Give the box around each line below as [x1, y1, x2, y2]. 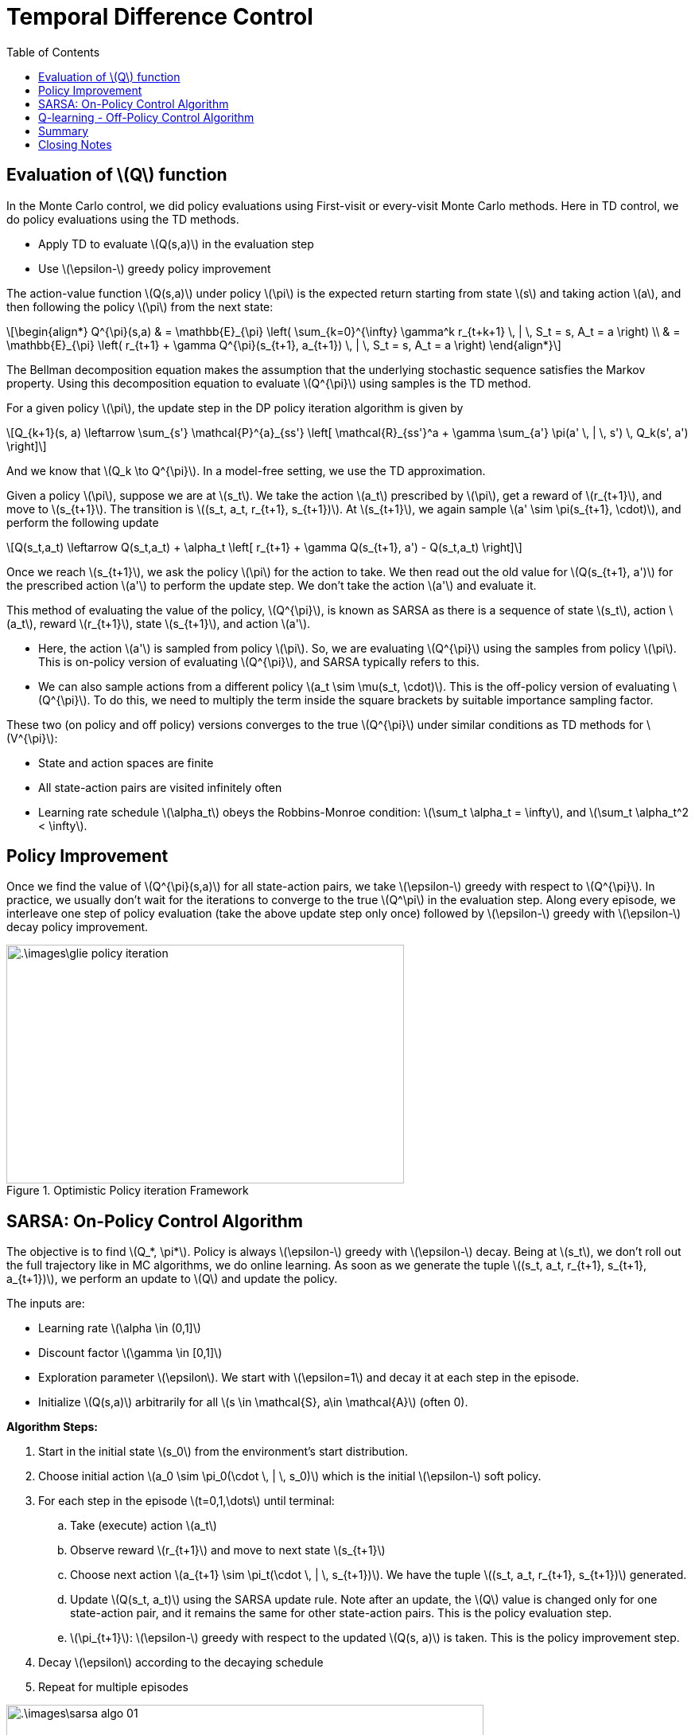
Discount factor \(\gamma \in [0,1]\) [38, 1346, 223, 1360]
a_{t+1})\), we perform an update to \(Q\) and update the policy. [6, 1272, 338, 1286]
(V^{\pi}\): [6, 731, 58, 745]
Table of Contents [6, 45, 100, 59]
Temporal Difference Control [6, 3, 313, 30]
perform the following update [6, 515, 159, 529]
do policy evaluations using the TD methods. [6, 212, 239, 226]
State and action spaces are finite [38, 755, 214, 770]
